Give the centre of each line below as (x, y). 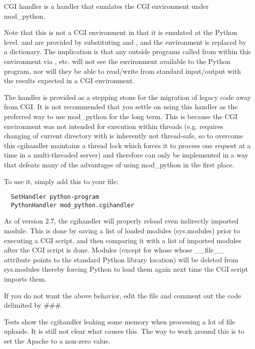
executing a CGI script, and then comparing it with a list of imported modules (123, 240)
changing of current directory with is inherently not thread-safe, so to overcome (124, 136)
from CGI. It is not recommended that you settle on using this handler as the (121, 107)
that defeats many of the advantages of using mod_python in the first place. (119, 164)
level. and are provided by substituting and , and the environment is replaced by (125, 42)
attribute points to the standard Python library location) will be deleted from (121, 259)
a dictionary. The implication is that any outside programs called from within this (127, 51)
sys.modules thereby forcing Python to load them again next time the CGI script (126, 269)
